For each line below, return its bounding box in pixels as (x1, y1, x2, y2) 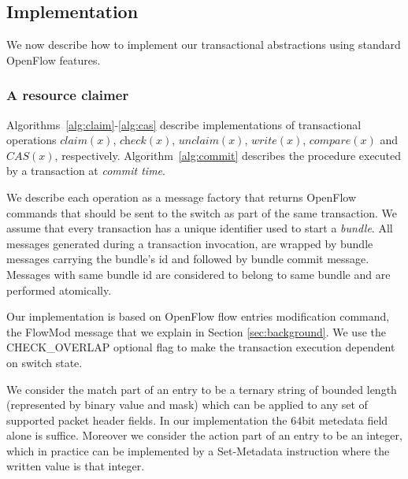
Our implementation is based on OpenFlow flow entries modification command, (6, 308, 390, 325)
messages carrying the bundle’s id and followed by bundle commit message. (6, 251, 369, 267)
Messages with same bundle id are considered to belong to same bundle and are (6, 265, 391, 282)
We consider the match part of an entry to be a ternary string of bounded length (6, 381, 397, 397)
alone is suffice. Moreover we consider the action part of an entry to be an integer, (6, 427, 402, 444)
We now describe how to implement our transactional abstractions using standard (6, 36, 401, 53)
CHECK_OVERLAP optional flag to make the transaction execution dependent (6, 339, 395, 355)
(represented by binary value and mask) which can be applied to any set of (6, 396, 368, 413)
